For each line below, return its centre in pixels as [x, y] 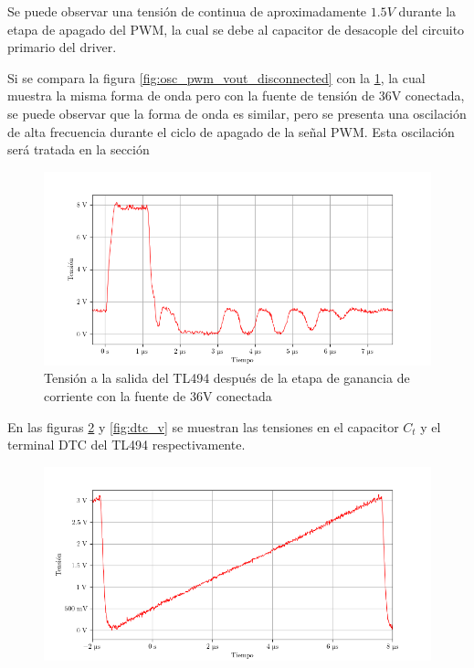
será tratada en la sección [79, 149]
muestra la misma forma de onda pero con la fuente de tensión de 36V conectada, [236, 95]
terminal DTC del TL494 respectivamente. [126, 445]
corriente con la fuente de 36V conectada [158, 395]
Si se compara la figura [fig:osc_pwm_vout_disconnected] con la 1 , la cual [216, 77]
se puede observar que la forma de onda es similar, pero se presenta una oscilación [237, 113]
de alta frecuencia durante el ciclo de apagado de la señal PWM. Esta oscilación [231, 131]
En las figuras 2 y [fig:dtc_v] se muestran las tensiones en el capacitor [203, 426]
